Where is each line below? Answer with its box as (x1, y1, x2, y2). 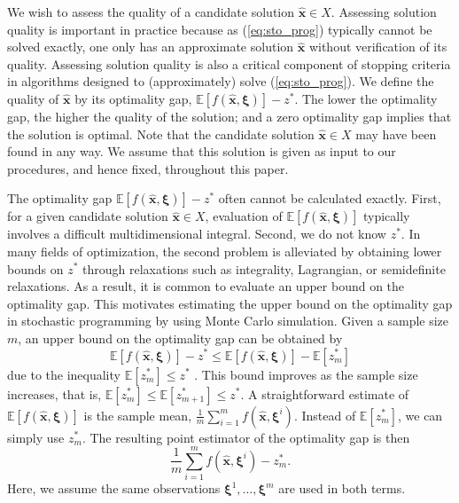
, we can (397, 405, 443, 424)
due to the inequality (7, 365, 121, 383)
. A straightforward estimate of (240, 384, 409, 403)
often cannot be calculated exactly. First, (218, 189, 441, 208)
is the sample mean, (83, 405, 192, 424)
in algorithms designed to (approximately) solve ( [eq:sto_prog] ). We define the (7, 72, 434, 90)
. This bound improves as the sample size (194, 365, 418, 383)
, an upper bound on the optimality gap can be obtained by (18, 328, 343, 347)
